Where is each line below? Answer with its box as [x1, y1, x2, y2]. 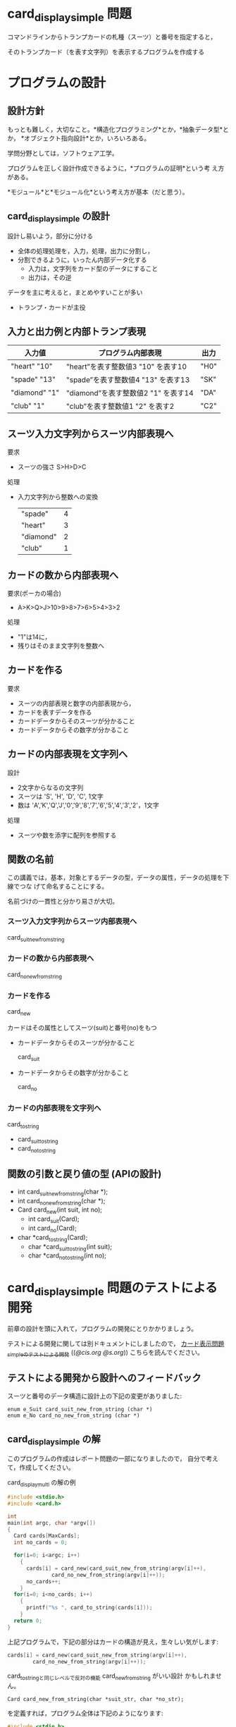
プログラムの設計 [7, 75, 106, 91]
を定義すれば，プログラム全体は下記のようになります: [7, 1709, 163, 1718]
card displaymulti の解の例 [7, 1478, 76, 1489]
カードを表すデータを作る [17, 708, 92, 716]
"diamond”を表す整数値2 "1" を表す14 [66, 388, 194, 398]
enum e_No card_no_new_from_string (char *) [7, 1412, 140, 1420]
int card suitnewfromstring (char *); [17, 1187, 108, 1198]
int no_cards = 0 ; [13, 1539, 68, 1547]
